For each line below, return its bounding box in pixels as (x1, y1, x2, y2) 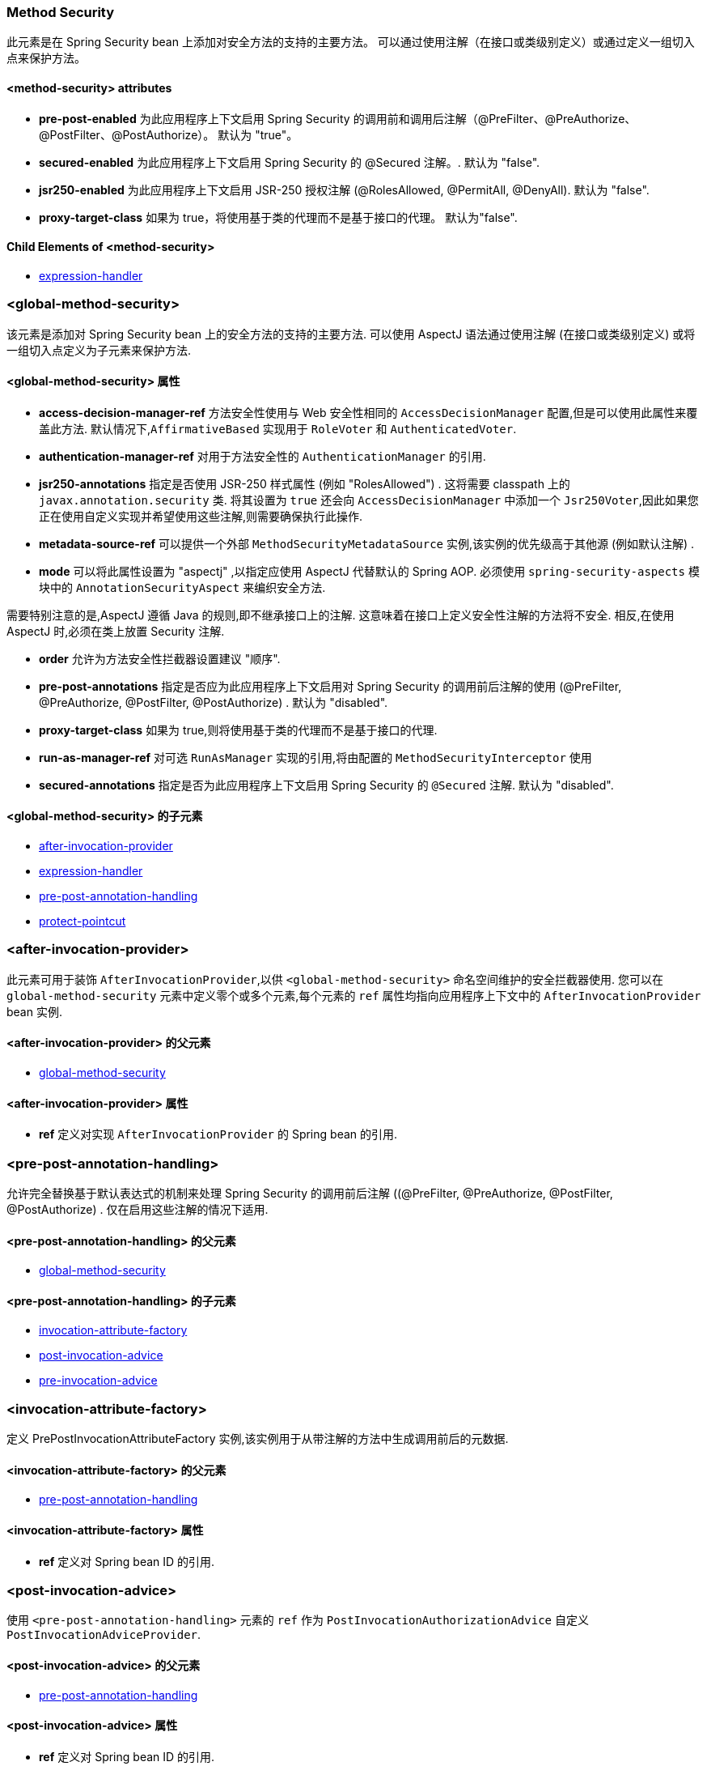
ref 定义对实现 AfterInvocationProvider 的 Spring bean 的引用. (39, 1127, 398, 1142)
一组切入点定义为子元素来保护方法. (6, 343, 192, 357)
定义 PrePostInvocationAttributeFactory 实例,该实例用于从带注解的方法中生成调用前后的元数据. (6, 1432, 509, 1446)
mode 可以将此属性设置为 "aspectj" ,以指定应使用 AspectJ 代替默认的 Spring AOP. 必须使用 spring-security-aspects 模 (39, 564, 700, 578)
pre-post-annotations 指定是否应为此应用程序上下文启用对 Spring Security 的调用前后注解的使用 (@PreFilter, (39, 679, 622, 693)
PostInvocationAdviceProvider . (6, 1628, 201, 1642)
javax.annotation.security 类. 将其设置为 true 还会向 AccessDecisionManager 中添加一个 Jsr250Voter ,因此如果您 (39, 492, 699, 507)
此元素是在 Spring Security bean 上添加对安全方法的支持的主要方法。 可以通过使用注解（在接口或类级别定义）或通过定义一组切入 (6, 35, 695, 49)
